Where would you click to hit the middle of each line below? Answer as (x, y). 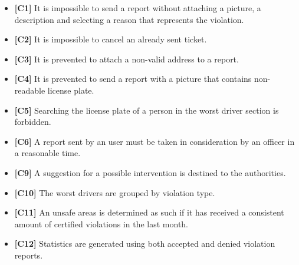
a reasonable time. (47, 153)
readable (30, 90)
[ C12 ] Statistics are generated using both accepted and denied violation (145, 244)
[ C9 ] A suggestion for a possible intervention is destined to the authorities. (150, 172)
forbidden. (33, 122)
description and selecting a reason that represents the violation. (129, 19)
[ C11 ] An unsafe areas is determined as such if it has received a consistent (149, 212)
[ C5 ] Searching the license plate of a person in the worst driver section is (147, 110)
